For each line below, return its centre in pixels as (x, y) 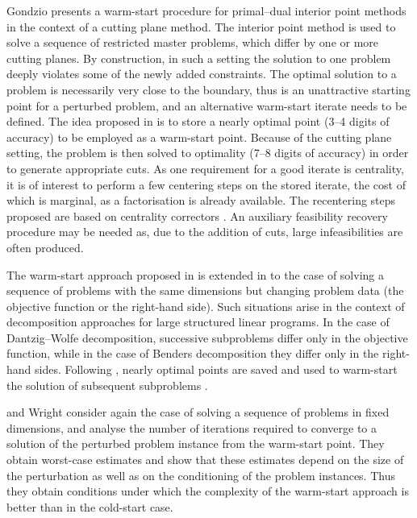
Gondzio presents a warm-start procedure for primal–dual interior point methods (206, 10)
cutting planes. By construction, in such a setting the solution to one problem (199, 58)
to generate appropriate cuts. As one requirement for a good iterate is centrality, (205, 168)
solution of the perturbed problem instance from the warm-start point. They (196, 443)
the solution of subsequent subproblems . (107, 385)
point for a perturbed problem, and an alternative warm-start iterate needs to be (207, 105)
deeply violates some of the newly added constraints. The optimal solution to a (202, 74)
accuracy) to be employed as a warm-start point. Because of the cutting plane (199, 137)
